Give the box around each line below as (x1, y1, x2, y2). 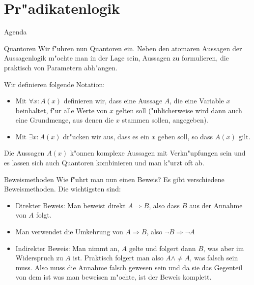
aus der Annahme (189, 200, 243, 210)
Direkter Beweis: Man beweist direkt (15, 200, 126, 210)
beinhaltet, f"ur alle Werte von (15, 105, 108, 115)
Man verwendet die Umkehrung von (15, 226, 123, 237)
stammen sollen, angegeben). (122, 115, 209, 125)
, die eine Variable (169, 95, 224, 106)
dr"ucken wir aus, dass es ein (63, 131, 149, 141)
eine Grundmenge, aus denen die (15, 115, 114, 125)
